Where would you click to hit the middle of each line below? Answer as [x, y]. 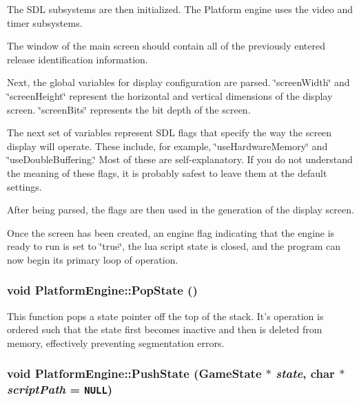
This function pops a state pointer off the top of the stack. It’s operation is [165, 316]
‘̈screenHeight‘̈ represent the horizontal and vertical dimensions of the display [170, 95]
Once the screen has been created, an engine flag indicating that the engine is [171, 232]
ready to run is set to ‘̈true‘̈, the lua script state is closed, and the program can [174, 246]
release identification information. [78, 59]
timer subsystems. [45, 22]
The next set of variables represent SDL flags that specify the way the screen [170, 133]
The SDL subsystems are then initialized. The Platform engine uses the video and [180, 9]
